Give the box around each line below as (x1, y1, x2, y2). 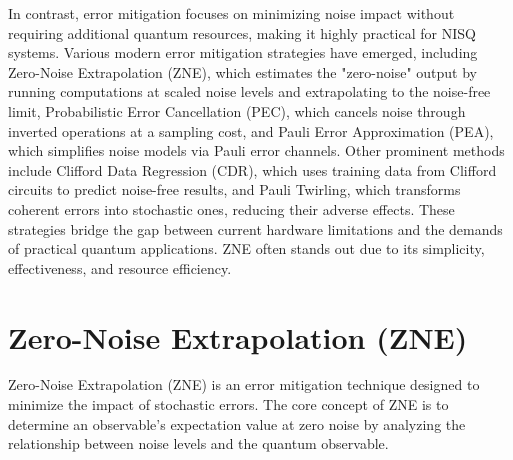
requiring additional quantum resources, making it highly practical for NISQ (8, 22, 476, 43)
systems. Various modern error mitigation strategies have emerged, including (8, 42, 478, 63)
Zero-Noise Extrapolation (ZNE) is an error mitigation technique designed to (8, 374, 480, 395)
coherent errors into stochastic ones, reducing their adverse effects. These (8, 198, 455, 219)
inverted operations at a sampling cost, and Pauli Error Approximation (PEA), (8, 120, 494, 141)
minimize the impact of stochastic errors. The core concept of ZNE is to (8, 394, 449, 415)
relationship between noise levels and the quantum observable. (8, 433, 389, 454)
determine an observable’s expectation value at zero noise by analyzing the (8, 413, 466, 434)
